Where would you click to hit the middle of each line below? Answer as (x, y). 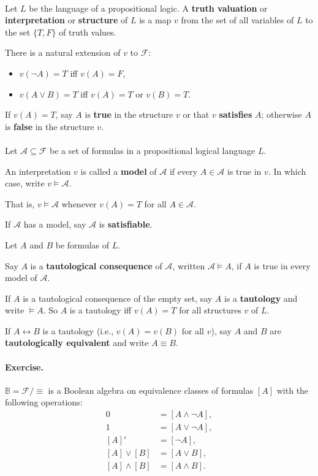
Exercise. (24, 367)
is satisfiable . (126, 224)
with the (293, 390)
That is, (20, 203)
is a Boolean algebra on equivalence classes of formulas (151, 390)
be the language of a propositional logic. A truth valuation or (148, 8)
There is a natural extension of (63, 52)
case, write (25, 183)
